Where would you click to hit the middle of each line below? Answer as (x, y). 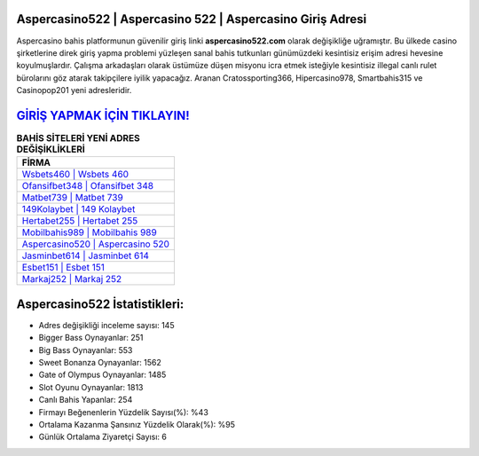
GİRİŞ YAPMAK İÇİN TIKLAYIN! (103, 115)
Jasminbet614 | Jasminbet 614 (86, 256)
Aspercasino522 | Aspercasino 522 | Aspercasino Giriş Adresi (192, 19)
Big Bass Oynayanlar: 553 (86, 350)
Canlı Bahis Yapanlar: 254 (86, 400)
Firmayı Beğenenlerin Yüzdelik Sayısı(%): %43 (123, 412)
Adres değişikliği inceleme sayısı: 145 (106, 325)
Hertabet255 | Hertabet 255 (80, 221)
